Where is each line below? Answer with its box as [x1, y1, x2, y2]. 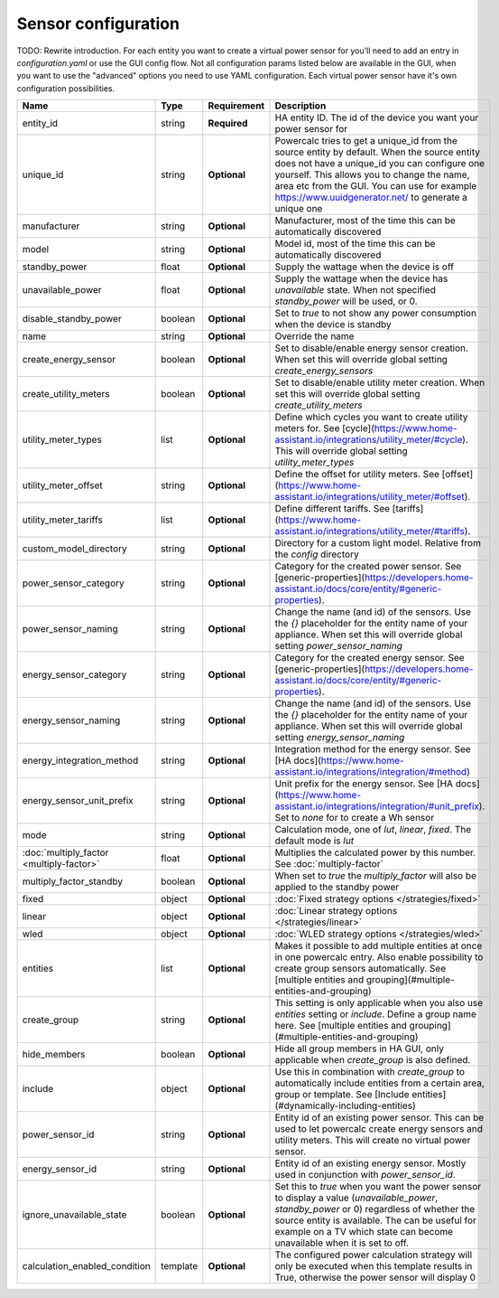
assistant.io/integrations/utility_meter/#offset [274, 491, 465, 503]
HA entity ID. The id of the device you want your [274, 111, 479, 124]
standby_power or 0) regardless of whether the [274, 1203, 476, 1216]
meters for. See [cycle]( [274, 422, 374, 435]
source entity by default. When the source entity [274, 146, 480, 158]
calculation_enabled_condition [22, 1260, 151, 1273]
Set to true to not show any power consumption [274, 307, 477, 320]
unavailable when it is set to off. [274, 1237, 410, 1249]
